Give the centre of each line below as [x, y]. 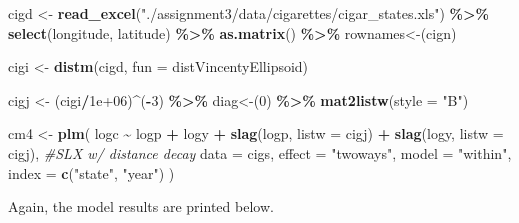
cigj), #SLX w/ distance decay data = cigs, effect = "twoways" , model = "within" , [260, 152]
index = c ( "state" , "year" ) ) [91, 172]
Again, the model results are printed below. [141, 206]
